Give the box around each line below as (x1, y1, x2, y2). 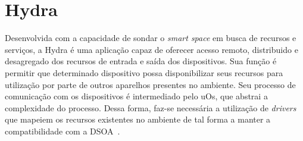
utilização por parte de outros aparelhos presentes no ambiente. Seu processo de (5, 78, 296, 90)
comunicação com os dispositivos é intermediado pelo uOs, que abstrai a (5, 90, 268, 102)
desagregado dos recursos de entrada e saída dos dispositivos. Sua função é (5, 55, 277, 67)
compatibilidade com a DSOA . (5, 124, 120, 137)
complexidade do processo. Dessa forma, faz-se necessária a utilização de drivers (5, 101, 296, 114)
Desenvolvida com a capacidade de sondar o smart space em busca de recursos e (5, 32, 296, 44)
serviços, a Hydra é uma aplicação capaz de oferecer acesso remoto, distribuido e (5, 43, 298, 55)
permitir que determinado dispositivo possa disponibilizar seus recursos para (5, 66, 283, 79)
